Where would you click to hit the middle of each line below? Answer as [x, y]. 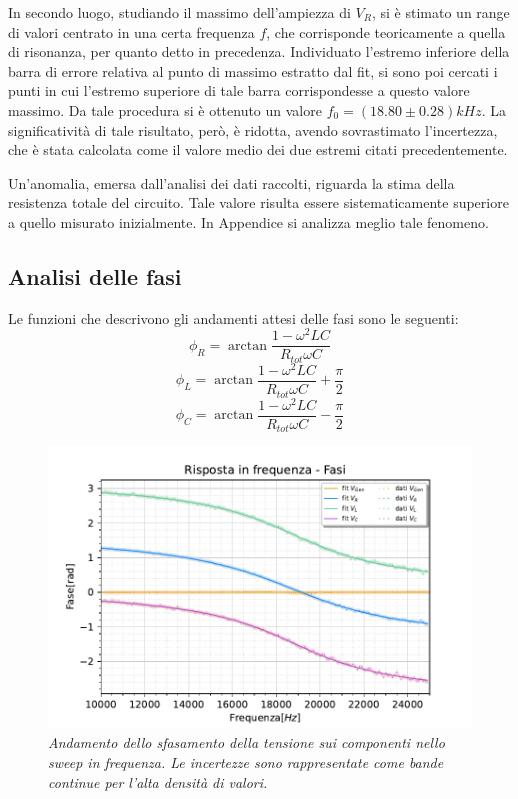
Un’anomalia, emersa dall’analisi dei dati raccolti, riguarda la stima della [231, 182]
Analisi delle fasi [95, 275]
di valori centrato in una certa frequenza [131, 31]
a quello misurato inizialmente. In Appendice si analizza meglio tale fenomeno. [248, 221]
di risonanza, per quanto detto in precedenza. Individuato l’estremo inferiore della [259, 51]
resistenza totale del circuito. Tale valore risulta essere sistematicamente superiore [258, 202]
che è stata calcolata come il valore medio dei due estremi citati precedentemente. [258, 149]
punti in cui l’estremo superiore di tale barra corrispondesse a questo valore [239, 90]
